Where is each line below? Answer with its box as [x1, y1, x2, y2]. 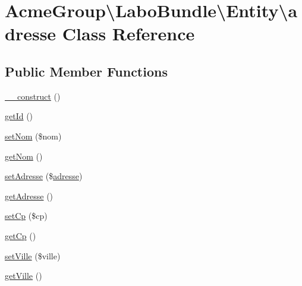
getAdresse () [5, 189, 54, 202]
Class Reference [62, 21, 195, 46]
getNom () [5, 150, 43, 162]
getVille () [5, 269, 42, 282]
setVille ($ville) [5, 249, 61, 262]
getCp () [5, 229, 36, 241]
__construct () [5, 90, 61, 102]
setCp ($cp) [5, 209, 48, 222]
